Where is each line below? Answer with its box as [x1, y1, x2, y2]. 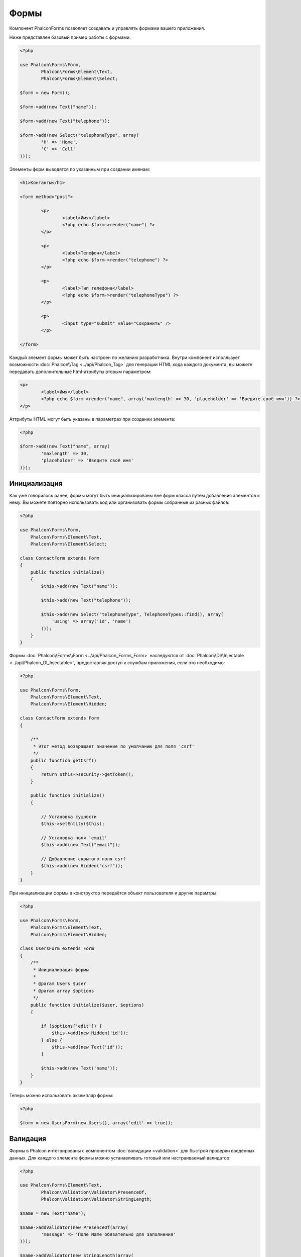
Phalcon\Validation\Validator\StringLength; [41, 1197, 153, 1202]
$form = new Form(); [20, 90, 70, 96]
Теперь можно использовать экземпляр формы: [9, 1092, 114, 1098]
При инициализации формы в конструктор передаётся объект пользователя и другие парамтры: [9, 890, 218, 896]
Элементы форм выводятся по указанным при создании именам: [9, 166, 150, 172]
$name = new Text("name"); [20, 1210, 86, 1216]
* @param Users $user [33, 981, 86, 986]
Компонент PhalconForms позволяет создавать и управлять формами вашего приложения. [9, 25, 206, 31]
